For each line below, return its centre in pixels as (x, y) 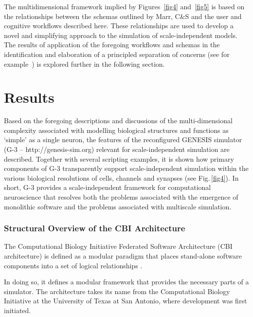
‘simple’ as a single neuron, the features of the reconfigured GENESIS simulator (123, 140)
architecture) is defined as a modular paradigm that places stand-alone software (123, 256)
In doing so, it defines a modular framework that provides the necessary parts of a (126, 282)
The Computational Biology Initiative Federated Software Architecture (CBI (118, 246)
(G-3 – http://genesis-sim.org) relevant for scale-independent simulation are (117, 149)
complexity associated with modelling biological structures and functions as (116, 130)
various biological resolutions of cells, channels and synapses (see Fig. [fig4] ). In (121, 177)
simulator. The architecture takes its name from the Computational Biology (117, 291)
